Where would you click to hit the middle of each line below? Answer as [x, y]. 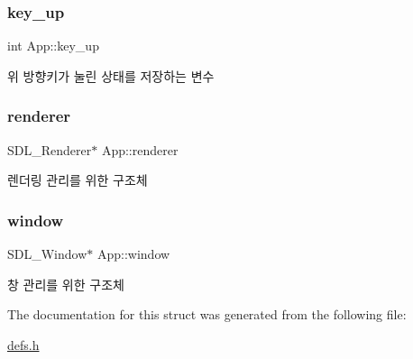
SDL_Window [47, 254]
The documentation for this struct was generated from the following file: [207, 314]
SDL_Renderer [50, 149]
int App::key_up [53, 46]
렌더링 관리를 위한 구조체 [78, 180]
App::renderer [140, 149]
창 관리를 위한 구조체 [66, 284]
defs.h [23, 344]
